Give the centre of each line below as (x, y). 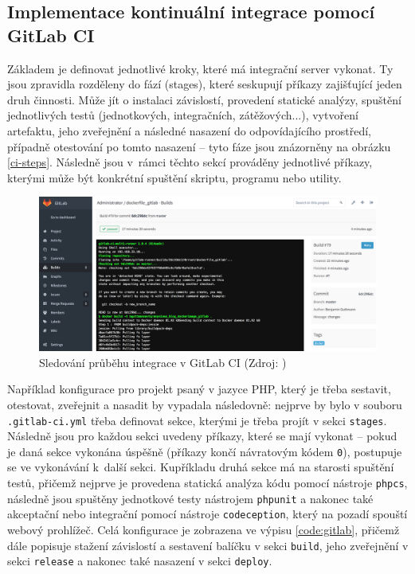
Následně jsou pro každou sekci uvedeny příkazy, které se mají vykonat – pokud (202, 436)
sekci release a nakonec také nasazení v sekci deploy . (140, 561)
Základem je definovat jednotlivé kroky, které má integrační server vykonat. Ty (200, 68)
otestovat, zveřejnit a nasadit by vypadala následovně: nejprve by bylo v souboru (205, 404)
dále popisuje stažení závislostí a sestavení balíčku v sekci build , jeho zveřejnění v (208, 545)
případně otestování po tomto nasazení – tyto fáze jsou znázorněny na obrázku (199, 146)
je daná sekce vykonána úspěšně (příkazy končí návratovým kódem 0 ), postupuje (205, 451)
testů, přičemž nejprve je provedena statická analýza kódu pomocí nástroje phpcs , (207, 482)
